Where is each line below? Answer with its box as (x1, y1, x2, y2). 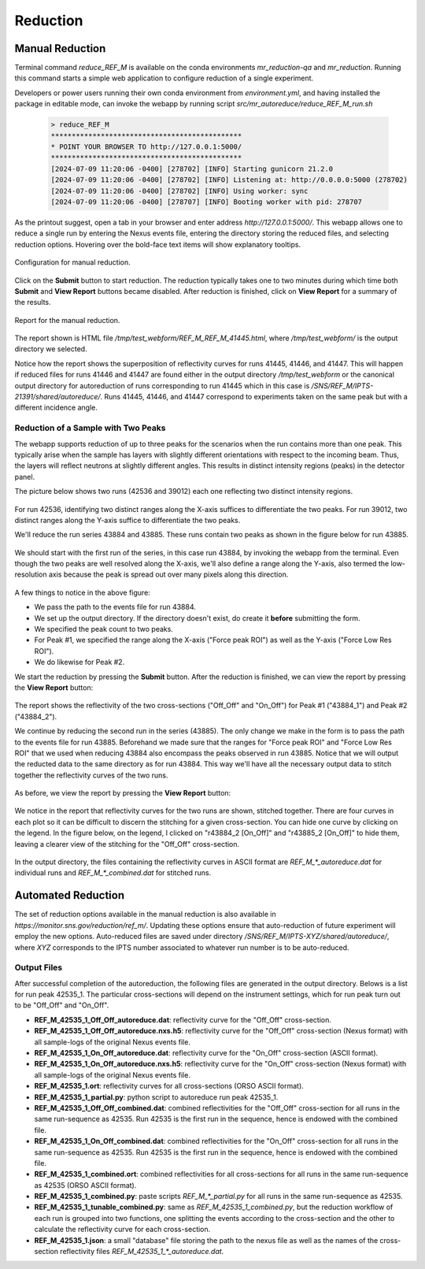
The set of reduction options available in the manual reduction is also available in (14, 910, 276, 919)
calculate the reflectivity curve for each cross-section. (34, 1225, 211, 1234)
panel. (14, 472, 35, 481)
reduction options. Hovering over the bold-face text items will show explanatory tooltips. (14, 239, 301, 249)
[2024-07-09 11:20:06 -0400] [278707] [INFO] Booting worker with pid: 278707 (50, 197, 362, 206)
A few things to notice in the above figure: (14, 588, 151, 597)
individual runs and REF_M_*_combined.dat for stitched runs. (14, 868, 212, 878)
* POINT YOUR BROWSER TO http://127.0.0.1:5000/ (50, 143, 242, 151)
